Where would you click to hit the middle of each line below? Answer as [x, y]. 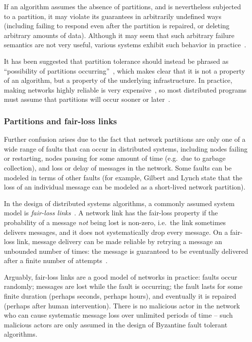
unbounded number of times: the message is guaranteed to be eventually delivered [126, 251]
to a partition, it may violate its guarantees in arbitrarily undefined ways [113, 16]
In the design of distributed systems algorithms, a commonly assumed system [119, 203]
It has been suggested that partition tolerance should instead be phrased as [116, 61]
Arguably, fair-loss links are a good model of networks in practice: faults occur [121, 276]
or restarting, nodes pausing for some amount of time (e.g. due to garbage [115, 158]
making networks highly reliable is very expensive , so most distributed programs [125, 89]
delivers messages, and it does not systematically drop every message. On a [116, 232]
